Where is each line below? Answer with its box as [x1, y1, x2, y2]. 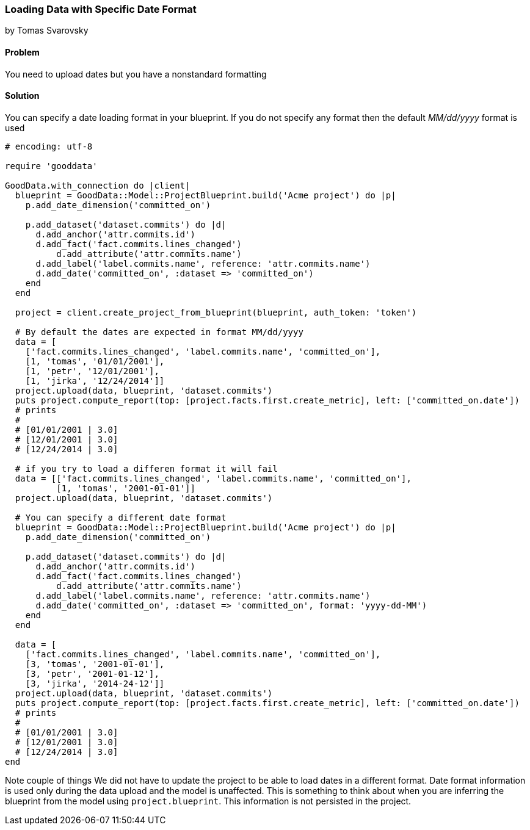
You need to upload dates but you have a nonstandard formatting [5, 68, 267, 79]
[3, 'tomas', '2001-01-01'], [25, 659, 165, 669]
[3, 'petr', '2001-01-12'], [25, 668, 159, 679]
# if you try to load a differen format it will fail [15, 463, 278, 474]
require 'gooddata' [5, 161, 98, 171]
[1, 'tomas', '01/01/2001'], [25, 356, 165, 366]
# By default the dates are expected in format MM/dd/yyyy [15, 327, 303, 337]
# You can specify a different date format [15, 512, 227, 522]
